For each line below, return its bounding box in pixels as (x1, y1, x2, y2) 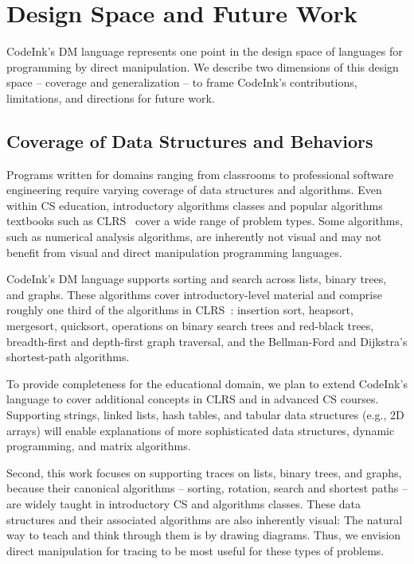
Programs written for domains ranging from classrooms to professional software (6, 165, 394, 182)
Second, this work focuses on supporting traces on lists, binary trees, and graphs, (6, 464, 402, 480)
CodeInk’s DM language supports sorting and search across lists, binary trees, (6, 270, 387, 287)
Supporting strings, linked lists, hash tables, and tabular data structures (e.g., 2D (6, 406, 404, 423)
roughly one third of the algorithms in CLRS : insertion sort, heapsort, (6, 301, 353, 318)
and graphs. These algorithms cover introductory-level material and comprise (6, 286, 382, 302)
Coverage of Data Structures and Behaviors (6, 128, 373, 153)
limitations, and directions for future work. (6, 89, 215, 106)
